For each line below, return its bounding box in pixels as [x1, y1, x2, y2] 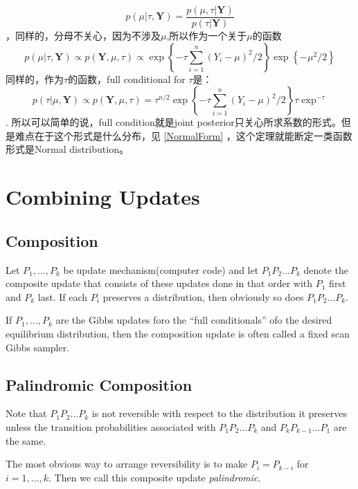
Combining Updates [6, 183, 200, 211]
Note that [6, 406, 47, 421]
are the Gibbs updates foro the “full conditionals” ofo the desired [55, 313, 332, 327]
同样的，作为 [6, 71, 64, 86]
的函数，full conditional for [68, 71, 186, 86]
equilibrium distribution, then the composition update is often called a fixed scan [6, 326, 350, 340]
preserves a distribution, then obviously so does [102, 289, 304, 304]
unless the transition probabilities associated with [6, 419, 216, 434]
